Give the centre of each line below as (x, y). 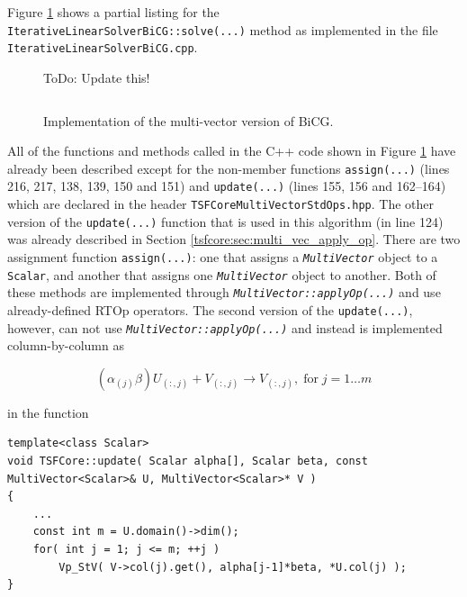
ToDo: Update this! (97, 77)
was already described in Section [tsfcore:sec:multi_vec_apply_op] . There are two (234, 239)
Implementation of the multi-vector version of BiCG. (189, 120)
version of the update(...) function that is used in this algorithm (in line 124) (225, 221)
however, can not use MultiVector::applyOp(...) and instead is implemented (225, 327)
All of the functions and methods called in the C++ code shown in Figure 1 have (232, 151)
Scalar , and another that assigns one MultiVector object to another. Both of (222, 274)
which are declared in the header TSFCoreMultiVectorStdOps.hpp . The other (220, 204)
